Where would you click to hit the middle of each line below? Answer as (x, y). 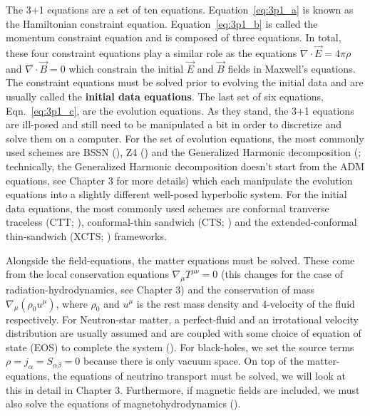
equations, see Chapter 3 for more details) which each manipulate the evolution (179, 180)
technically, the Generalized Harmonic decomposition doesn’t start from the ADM (185, 166)
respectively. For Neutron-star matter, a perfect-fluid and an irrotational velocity (182, 319)
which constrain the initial (126, 68)
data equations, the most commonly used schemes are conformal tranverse (168, 208)
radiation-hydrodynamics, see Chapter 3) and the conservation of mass (160, 289)
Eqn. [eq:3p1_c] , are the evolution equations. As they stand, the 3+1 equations (180, 110)
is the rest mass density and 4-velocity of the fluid (246, 303)
